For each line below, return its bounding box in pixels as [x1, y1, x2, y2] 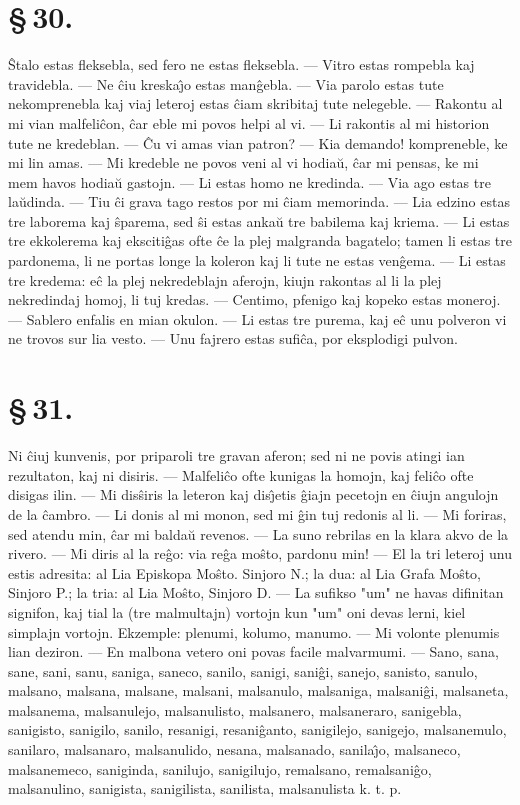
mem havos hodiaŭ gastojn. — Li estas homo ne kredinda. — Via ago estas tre [8, 171, 491, 192]
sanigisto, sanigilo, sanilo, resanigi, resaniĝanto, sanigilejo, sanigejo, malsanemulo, [8, 719, 507, 740]
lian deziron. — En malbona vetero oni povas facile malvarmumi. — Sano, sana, [8, 641, 499, 662]
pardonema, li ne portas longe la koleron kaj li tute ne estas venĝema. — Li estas [8, 250, 506, 271]
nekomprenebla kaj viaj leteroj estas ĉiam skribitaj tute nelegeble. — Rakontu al [8, 93, 503, 114]
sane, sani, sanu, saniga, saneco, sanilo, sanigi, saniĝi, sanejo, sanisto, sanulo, [8, 660, 478, 681]
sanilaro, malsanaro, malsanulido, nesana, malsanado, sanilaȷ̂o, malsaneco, [8, 739, 461, 760]
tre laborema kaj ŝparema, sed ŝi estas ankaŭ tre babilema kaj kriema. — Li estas [8, 210, 510, 231]
